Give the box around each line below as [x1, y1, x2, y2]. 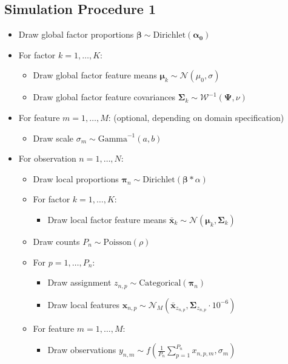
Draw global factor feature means [33, 69, 157, 81]
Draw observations [47, 343, 116, 356]
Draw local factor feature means [47, 213, 167, 225]
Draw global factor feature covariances [33, 91, 176, 103]
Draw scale [33, 131, 73, 144]
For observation [18, 152, 76, 165]
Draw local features [47, 298, 119, 311]
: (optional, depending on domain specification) [108, 111, 284, 123]
